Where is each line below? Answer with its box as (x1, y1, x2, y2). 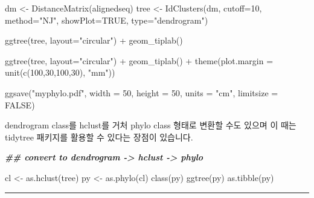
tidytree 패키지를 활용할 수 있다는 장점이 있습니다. (5, 130, 193, 143)
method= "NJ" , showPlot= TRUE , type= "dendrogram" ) (5, 13, 208, 26)
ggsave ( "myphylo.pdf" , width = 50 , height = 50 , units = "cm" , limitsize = (5, 86, 278, 99)
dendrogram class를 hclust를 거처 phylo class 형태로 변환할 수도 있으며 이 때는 (5, 119, 296, 131)
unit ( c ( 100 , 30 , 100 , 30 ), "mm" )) (5, 66, 115, 79)
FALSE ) (5, 98, 35, 111)
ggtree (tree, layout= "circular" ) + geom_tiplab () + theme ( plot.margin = (5, 54, 274, 67)
